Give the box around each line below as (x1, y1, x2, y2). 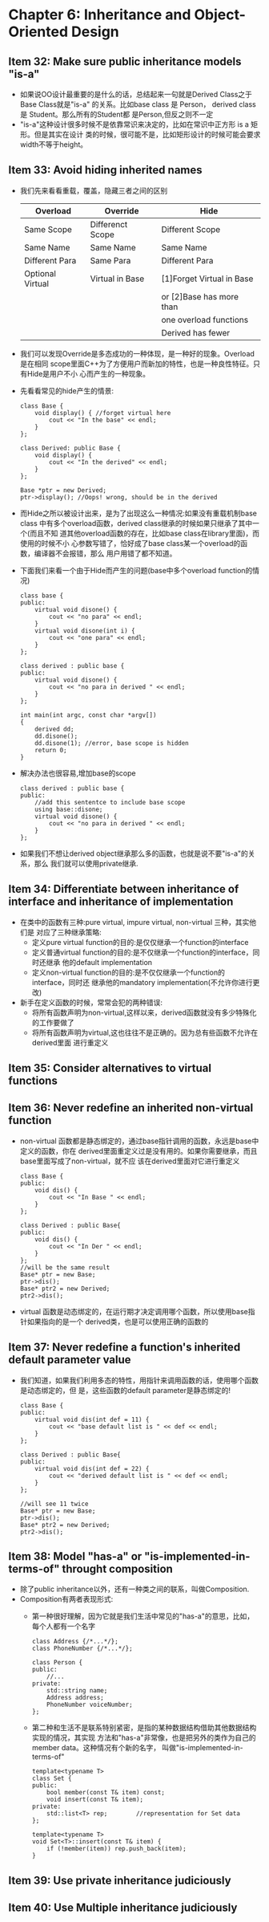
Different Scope (161, 223, 221, 234)
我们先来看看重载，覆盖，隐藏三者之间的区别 (19, 185, 168, 195)
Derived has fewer (161, 327, 231, 338)
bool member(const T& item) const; (46, 1789, 166, 1797)
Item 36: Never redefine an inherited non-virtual (8, 1101, 254, 1115)
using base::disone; (34, 805, 103, 813)
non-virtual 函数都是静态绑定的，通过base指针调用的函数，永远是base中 (19, 1136, 259, 1146)
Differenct (90, 218, 128, 230)
